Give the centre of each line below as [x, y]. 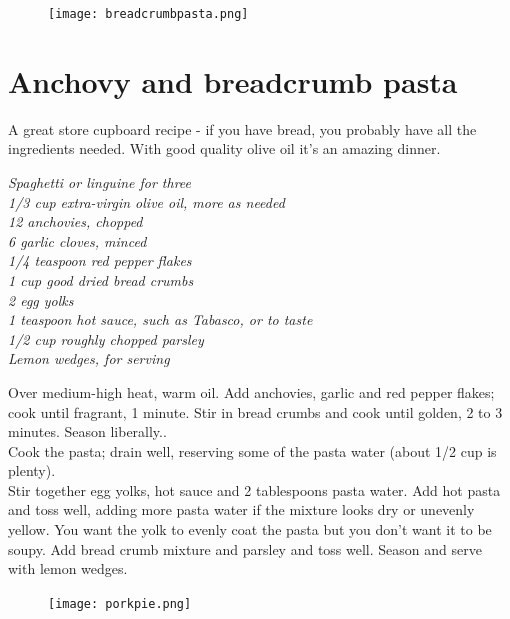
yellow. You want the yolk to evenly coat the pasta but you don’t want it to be [250, 529]
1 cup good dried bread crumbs [101, 279]
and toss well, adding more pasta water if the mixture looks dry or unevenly [241, 509]
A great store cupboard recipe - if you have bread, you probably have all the [242, 128]
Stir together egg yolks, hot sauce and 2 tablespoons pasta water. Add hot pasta [254, 489]
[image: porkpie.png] [120, 603]
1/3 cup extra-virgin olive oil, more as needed [146, 201]
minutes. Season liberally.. [87, 431]
